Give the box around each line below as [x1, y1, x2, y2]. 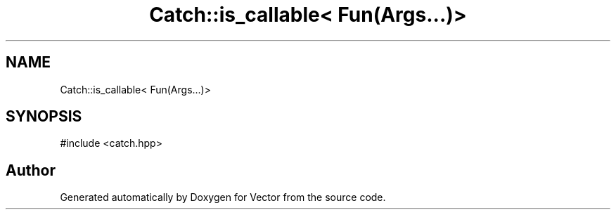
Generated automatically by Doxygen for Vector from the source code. [60, 191, 386, 204]
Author [6, 161, 56, 179]
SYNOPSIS [6, 107, 82, 126]
